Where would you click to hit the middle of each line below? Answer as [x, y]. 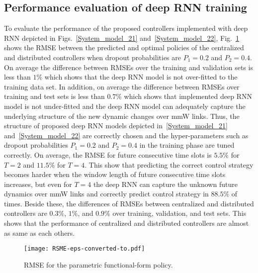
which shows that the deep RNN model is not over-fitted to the [141, 77]
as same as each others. [40, 232]
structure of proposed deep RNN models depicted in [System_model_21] [116, 126]
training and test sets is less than [54, 96]
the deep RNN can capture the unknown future [165, 184]
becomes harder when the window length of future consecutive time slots [115, 174]
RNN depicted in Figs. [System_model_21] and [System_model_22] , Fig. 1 [122, 38]
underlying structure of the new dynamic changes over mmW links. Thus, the [122, 116]
